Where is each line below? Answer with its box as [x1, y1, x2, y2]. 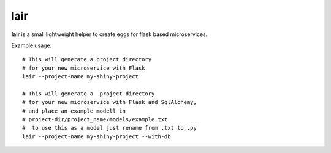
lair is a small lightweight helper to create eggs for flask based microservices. [11, 31, 208, 38]
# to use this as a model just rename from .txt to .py [22, 124, 197, 132]
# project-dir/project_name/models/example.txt [22, 116, 168, 123]
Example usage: [11, 42, 52, 49]
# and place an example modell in [22, 107, 126, 114]
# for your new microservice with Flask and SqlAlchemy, [22, 99, 197, 106]
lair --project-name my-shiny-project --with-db [22, 133, 171, 140]
